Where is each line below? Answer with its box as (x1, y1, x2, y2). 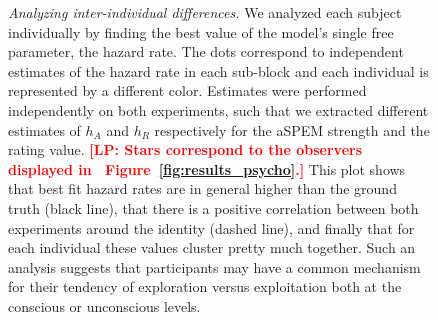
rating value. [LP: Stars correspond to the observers (8, 139, 363, 160)
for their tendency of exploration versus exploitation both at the (8, 276, 402, 297)
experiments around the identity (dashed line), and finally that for (8, 217, 415, 238)
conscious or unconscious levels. (8, 295, 201, 316)
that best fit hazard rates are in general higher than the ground (8, 178, 397, 199)
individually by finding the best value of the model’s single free (8, 21, 394, 42)
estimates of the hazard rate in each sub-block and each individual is (8, 60, 429, 81)
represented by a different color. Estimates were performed (8, 80, 367, 101)
